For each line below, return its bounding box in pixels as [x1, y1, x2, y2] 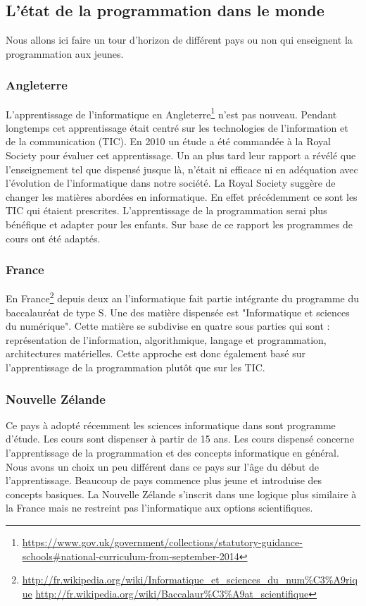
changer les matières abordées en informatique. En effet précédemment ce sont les [6, 189, 358, 204]
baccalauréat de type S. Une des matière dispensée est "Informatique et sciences [6, 304, 350, 319]
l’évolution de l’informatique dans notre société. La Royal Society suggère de [6, 175, 336, 190]
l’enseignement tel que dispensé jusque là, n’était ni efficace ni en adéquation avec [6, 161, 358, 176]
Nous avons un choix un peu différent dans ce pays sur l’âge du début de [6, 459, 319, 474]
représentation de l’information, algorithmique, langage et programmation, [6, 332, 327, 347]
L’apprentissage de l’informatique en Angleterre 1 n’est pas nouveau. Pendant [6, 104, 337, 121]
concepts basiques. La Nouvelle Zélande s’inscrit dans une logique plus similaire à [6, 486, 357, 501]
